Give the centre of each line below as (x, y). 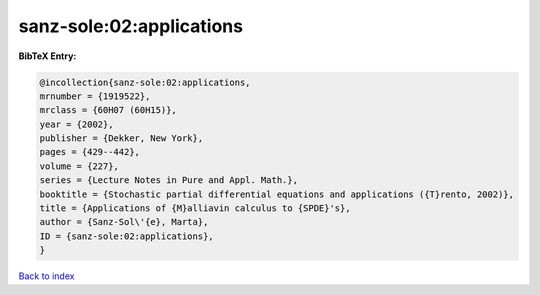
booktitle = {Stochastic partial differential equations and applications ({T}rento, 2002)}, (277, 194)
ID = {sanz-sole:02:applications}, (126, 236)
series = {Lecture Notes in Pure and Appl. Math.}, (169, 180)
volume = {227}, (79, 166)
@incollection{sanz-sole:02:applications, (145, 82)
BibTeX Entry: (47, 56)
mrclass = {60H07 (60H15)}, (108, 110)
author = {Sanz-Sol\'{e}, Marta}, (124, 222)
